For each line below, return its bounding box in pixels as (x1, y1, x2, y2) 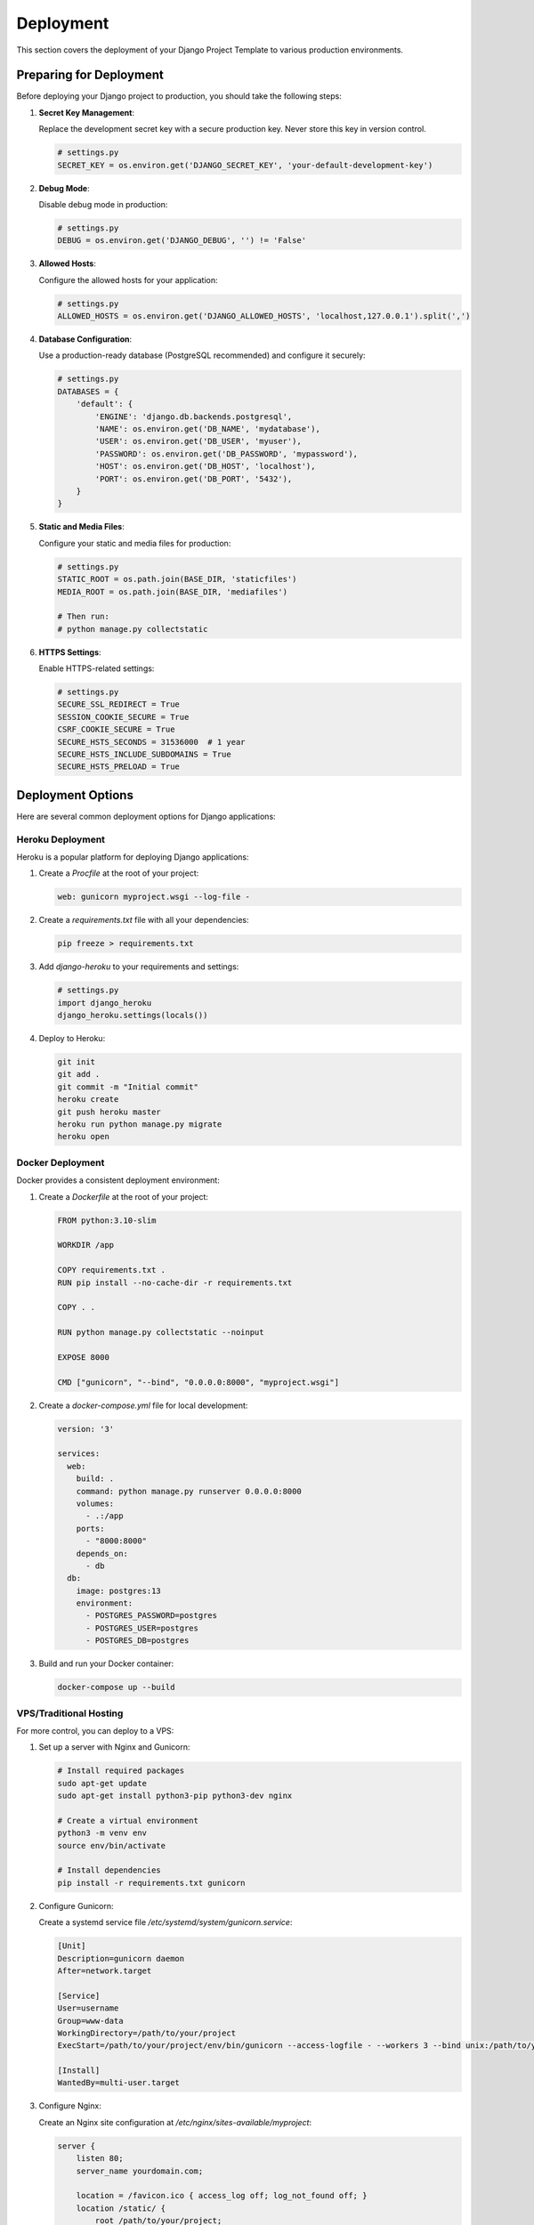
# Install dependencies (57, 1865, 162, 1875)
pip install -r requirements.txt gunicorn (57, 1878, 246, 1888)
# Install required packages (57, 1766, 185, 1776)
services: (57, 1449, 101, 1459)
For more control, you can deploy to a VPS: (16, 1725, 174, 1735)
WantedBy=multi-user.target (57, 2078, 180, 2088)
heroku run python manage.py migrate (57, 1120, 222, 1129)
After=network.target (57, 1965, 152, 1976)
